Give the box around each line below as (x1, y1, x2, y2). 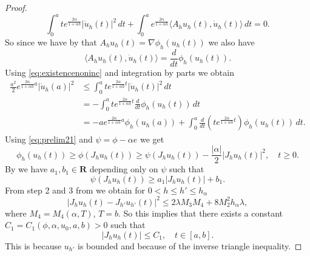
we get (140, 132, 164, 145)
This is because (5, 240, 62, 252)
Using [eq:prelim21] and (5, 132, 93, 145)
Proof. (5, 1, 27, 13)
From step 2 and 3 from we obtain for (5, 183, 145, 196)
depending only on (89, 163, 158, 175)
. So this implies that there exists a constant (118, 206, 283, 219)
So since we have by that (5, 35, 97, 48)
